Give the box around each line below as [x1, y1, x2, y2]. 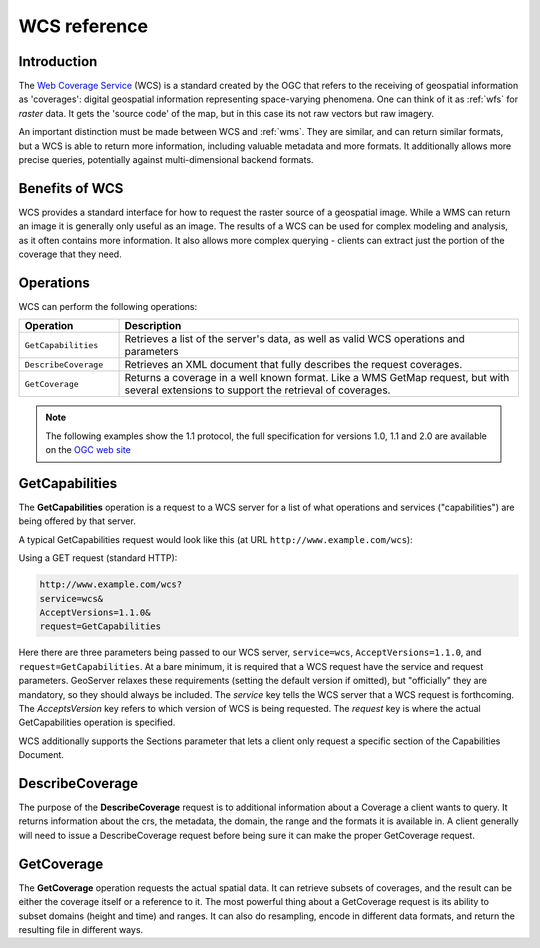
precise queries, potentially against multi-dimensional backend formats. [18, 154, 314, 166]
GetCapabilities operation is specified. [18, 716, 176, 729]
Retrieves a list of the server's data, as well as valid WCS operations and [124, 332, 465, 346]
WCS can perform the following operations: [18, 301, 198, 312]
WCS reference [18, 15, 149, 37]
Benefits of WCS [18, 180, 124, 197]
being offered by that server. [18, 515, 137, 527]
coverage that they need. [18, 248, 122, 260]
